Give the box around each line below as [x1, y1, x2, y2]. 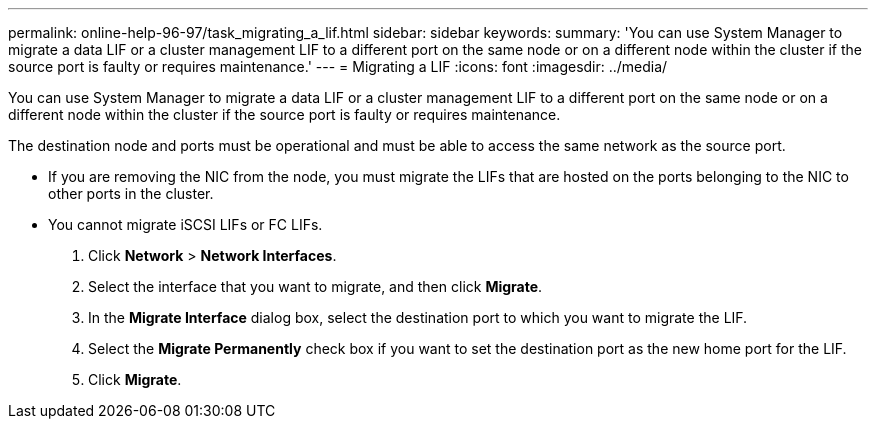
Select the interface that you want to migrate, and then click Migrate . [88, 278, 543, 295]
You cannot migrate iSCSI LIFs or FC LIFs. [48, 216, 323, 233]
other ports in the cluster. [48, 185, 214, 202]
